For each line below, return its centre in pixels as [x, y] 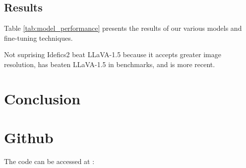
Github [29, 137]
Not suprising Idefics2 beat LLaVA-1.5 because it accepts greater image [113, 54]
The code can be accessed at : [49, 161]
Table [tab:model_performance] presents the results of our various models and [123, 28]
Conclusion [42, 98]
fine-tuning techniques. [38, 38]
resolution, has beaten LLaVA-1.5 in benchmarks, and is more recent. [110, 64]
